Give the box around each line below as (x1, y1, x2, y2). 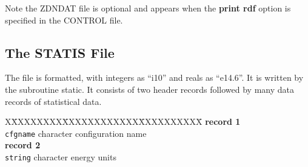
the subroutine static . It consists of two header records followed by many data (5, 83, 294, 95)
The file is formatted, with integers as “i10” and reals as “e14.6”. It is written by (5, 71, 304, 84)
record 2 (5, 139, 41, 151)
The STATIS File (5, 43, 115, 61)
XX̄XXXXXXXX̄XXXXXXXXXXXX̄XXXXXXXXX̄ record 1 (5, 115, 241, 128)
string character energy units (5, 151, 116, 163)
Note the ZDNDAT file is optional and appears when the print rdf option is (5, 2, 291, 14)
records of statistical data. (5, 95, 102, 107)
